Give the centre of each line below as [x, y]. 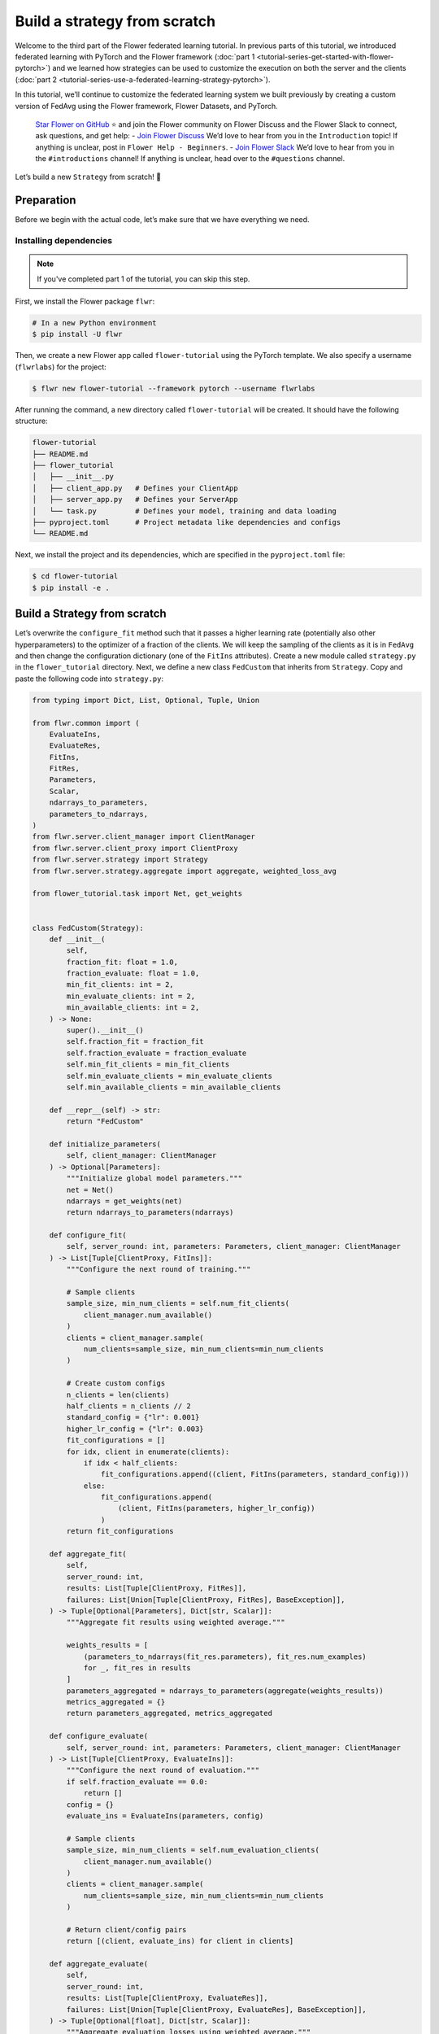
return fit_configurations [120, 1531]
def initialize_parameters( [105, 1144]
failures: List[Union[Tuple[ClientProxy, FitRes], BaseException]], [206, 1600]
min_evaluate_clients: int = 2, [130, 996]
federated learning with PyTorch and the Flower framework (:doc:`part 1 [135, 56]
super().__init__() [105, 1030]
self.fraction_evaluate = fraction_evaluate [156, 1053]
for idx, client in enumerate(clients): [148, 1451]
